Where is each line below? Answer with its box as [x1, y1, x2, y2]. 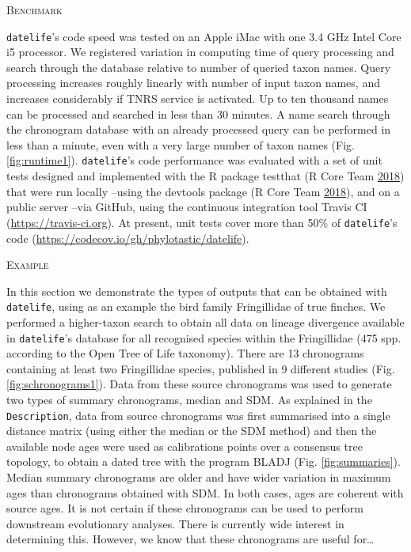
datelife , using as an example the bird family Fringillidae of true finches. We [6, 298, 386, 315]
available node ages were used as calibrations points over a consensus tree [6, 437, 363, 454]
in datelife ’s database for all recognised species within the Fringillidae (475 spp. [6, 329, 401, 346]
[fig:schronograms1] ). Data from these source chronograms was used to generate [6, 376, 392, 392]
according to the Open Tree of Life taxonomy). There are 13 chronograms [6, 345, 364, 361]
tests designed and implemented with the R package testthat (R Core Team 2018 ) [6, 168, 405, 184]
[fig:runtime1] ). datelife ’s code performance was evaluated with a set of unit [6, 152, 382, 168]
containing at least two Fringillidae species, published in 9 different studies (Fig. [6, 360, 395, 376]
